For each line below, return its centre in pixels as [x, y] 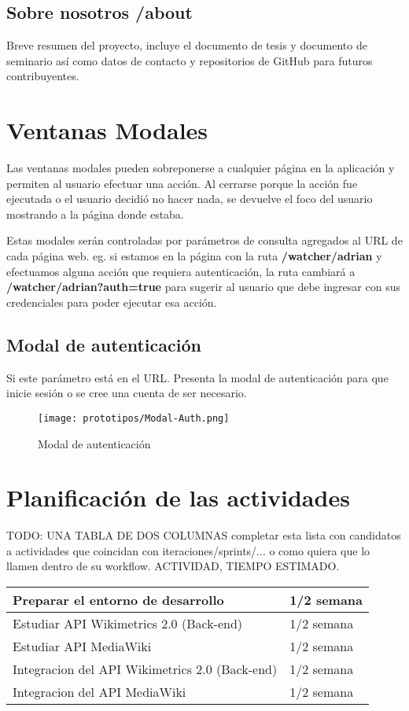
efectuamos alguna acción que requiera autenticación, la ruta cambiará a [181, 271]
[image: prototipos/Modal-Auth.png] [134, 418]
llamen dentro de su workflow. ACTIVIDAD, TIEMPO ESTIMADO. [173, 566]
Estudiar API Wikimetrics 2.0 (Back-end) [128, 623]
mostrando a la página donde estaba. [95, 214]
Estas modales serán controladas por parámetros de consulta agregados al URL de [204, 240]
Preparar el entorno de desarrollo [118, 600]
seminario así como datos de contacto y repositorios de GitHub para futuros [190, 60]
